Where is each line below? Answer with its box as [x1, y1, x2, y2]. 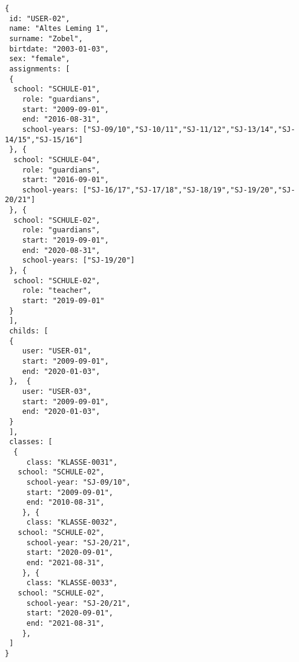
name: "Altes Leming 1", [9, 24, 109, 33]
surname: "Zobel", [9, 34, 83, 43]
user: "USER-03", [22, 387, 92, 396]
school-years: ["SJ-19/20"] [22, 256, 135, 265]
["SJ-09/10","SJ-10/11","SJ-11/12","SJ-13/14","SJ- [82, 125, 295, 134]
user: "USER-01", [22, 347, 92, 356]
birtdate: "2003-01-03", [9, 44, 109, 53]
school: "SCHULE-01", [13, 85, 100, 94]
